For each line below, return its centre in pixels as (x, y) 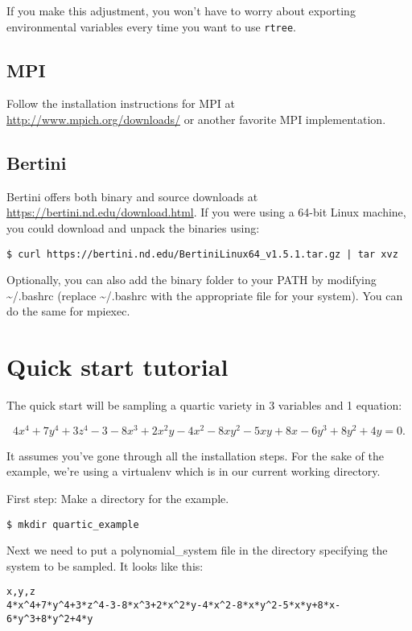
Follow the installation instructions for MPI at (121, 103)
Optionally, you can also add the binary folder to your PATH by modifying (192, 280)
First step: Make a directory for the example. (118, 499)
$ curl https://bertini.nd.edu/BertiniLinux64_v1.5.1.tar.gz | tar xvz (202, 254)
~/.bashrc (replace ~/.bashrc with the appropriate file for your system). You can (205, 295)
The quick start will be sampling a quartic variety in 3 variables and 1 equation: (204, 405)
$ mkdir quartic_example (73, 524)
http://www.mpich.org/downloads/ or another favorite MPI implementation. (196, 120)
